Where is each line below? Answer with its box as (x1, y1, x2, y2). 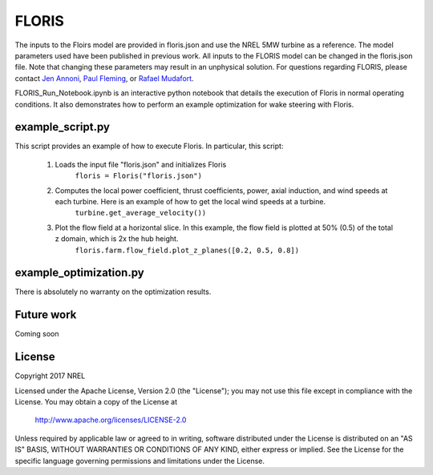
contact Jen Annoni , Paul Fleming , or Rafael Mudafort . (14, 73, 194, 83)
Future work (14, 308, 77, 322)
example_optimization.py (14, 266, 144, 280)
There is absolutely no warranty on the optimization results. (14, 287, 212, 296)
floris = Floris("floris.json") (75, 171, 202, 180)
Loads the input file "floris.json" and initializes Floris (55, 159, 227, 169)
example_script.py (14, 120, 110, 134)
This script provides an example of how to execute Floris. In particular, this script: (14, 141, 284, 151)
